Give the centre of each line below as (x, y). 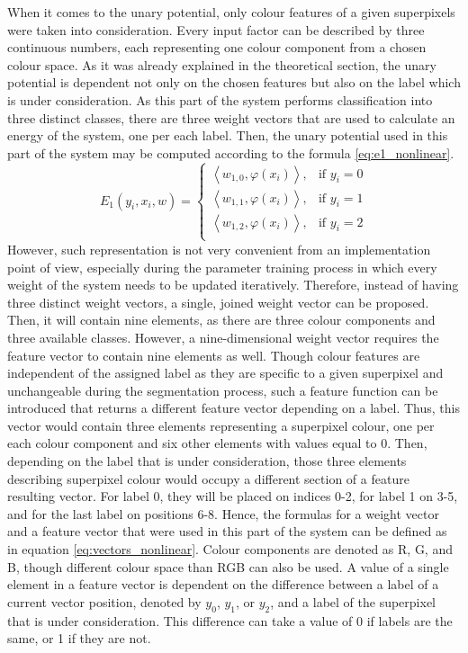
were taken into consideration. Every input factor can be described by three (216, 29)
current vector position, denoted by (104, 601)
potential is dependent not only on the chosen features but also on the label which (234, 82)
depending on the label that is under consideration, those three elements (207, 461)
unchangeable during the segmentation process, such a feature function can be (223, 390)
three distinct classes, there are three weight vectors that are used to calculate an (231, 117)
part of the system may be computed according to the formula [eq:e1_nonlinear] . (231, 152)
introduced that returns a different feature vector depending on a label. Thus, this (234, 408)
